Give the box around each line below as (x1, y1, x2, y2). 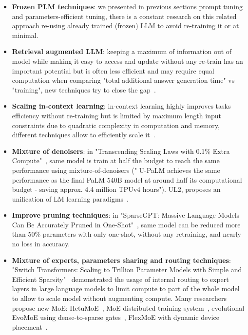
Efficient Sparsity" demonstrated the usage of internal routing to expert (12, 274, 229, 284)
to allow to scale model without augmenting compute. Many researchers (12, 293, 227, 303)
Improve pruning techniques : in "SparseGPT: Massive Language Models (12, 210, 240, 220)
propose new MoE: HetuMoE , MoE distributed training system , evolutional (12, 302, 245, 313)
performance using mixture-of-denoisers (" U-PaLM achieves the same (12, 165, 220, 175)
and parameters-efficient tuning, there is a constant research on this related (12, 11, 237, 21)
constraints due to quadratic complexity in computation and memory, (12, 120, 220, 130)
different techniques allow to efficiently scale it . (12, 130, 155, 140)
